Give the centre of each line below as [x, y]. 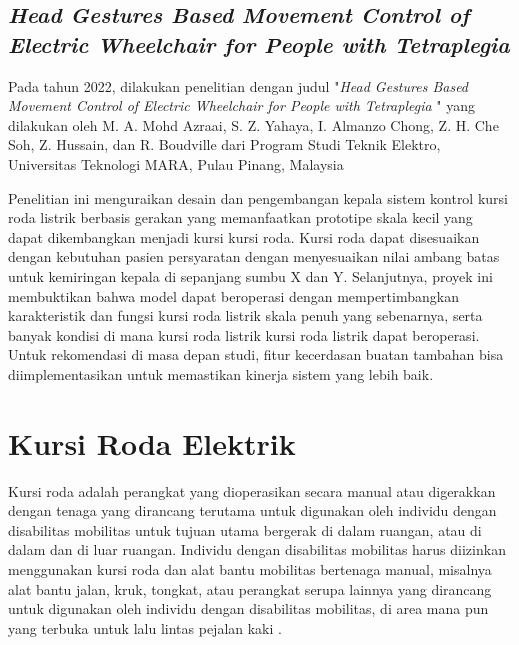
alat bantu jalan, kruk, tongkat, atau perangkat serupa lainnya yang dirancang [250, 588]
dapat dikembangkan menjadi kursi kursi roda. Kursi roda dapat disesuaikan [244, 236]
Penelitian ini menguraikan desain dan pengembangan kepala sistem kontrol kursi [258, 197]
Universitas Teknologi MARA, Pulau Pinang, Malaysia [176, 163]
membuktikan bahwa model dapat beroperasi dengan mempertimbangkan [233, 295]
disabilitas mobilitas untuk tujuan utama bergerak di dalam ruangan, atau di [245, 529]
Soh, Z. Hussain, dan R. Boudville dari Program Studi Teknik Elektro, [224, 144]
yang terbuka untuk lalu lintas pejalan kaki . [145, 627]
